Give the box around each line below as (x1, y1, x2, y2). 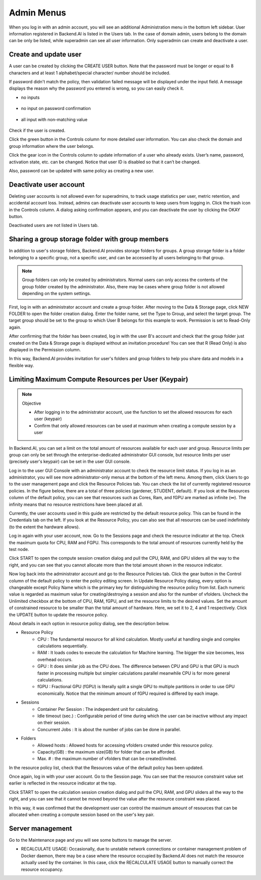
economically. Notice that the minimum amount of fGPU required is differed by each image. (37, 691, 219, 696)
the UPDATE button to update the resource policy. (9, 612, 108, 617)
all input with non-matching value (21, 116, 88, 122)
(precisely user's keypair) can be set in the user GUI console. (9, 458, 131, 465)
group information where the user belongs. (9, 143, 94, 149)
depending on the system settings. (22, 291, 91, 297)
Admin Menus (9, 7, 66, 18)
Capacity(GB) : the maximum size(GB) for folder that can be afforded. (37, 749, 176, 754)
